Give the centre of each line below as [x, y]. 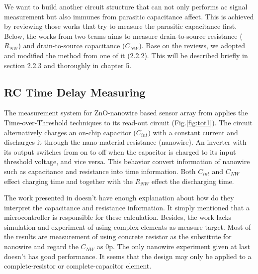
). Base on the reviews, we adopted [192, 46]
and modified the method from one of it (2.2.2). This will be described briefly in [126, 55]
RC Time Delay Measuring [75, 92]
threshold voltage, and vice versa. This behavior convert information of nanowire [127, 161]
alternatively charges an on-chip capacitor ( [70, 132]
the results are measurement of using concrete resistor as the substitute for [118, 236]
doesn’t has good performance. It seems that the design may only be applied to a [128, 256]
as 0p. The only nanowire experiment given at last [173, 246]
